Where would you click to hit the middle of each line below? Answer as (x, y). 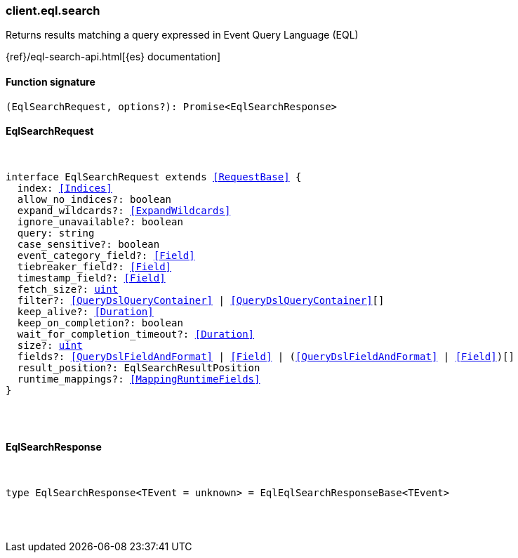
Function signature (51, 81)
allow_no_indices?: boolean (94, 199)
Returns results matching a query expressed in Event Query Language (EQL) (182, 35)
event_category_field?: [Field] (106, 255)
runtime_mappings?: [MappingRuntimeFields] (139, 379)
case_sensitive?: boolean (88, 244)
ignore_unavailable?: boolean (100, 221)
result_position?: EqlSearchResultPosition (139, 367)
